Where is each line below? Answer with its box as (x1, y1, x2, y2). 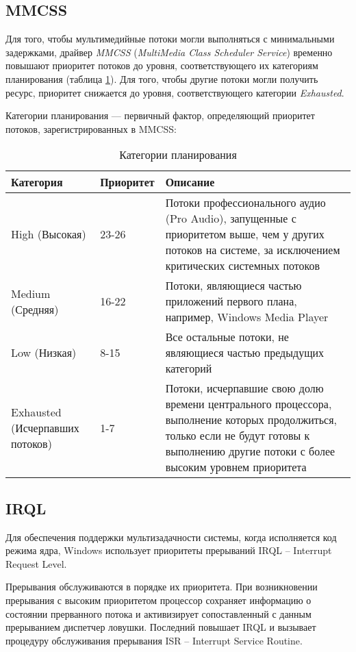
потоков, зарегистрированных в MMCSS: (5, 121, 177, 136)
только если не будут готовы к (165, 427, 310, 444)
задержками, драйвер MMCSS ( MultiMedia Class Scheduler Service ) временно (5, 45, 333, 59)
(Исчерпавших (11, 419, 79, 436)
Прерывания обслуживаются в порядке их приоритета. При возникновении (5, 579, 318, 594)
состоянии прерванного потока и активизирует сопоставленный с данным (5, 606, 311, 620)
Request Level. (5, 556, 67, 570)
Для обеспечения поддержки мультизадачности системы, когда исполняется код (5, 529, 337, 544)
